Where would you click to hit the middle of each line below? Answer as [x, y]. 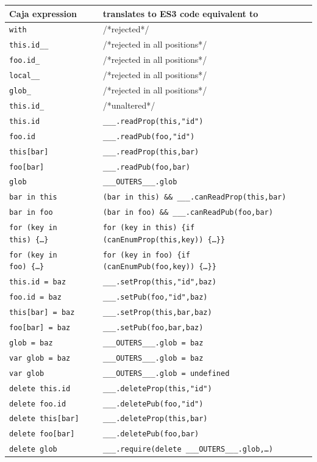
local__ [25, 76]
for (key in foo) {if [146, 255]
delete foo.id [38, 404]
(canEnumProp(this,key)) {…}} [164, 240]
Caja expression [43, 13]
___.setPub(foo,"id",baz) [155, 298]
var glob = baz [40, 358]
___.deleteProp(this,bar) [155, 419]
